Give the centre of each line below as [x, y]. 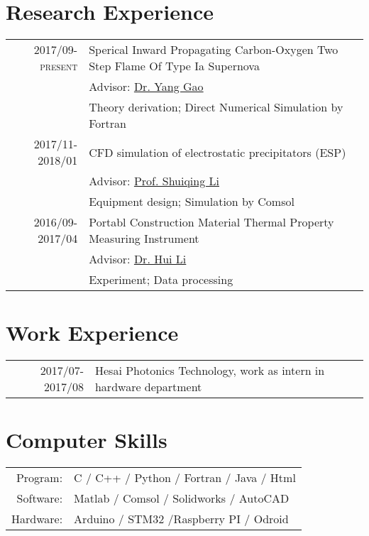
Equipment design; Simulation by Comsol [192, 202]
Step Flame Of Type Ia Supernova [174, 66]
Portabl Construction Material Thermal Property [211, 222]
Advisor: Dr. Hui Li [138, 259]
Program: [39, 478]
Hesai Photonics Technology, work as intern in [210, 371]
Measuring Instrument [144, 239]
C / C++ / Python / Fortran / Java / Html [185, 478]
